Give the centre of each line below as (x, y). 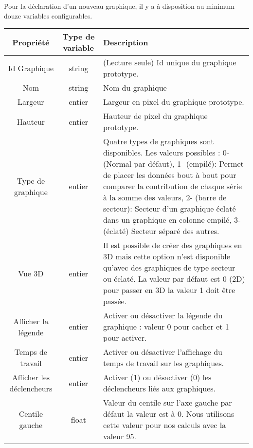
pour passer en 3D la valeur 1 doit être (169, 290)
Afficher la (31, 321)
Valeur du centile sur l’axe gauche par (167, 403)
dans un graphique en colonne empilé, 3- (172, 220)
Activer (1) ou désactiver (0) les (157, 377)
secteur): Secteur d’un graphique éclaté (169, 209)
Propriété (31, 42)
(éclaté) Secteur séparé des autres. (161, 231)
